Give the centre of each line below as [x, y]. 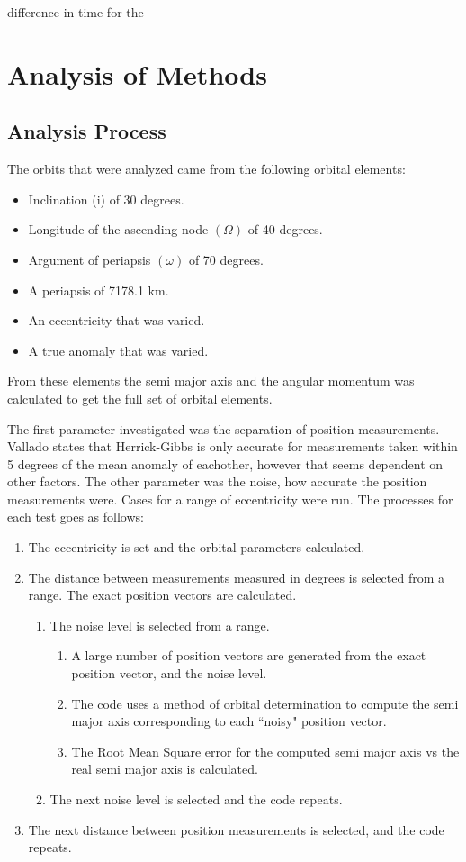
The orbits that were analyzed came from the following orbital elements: [206, 169]
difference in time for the [76, 12]
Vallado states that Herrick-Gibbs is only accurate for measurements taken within [233, 446]
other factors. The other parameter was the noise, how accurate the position [217, 481]
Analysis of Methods [137, 73]
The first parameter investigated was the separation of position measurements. [224, 428]
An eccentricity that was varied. [116, 320]
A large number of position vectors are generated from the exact [249, 655]
